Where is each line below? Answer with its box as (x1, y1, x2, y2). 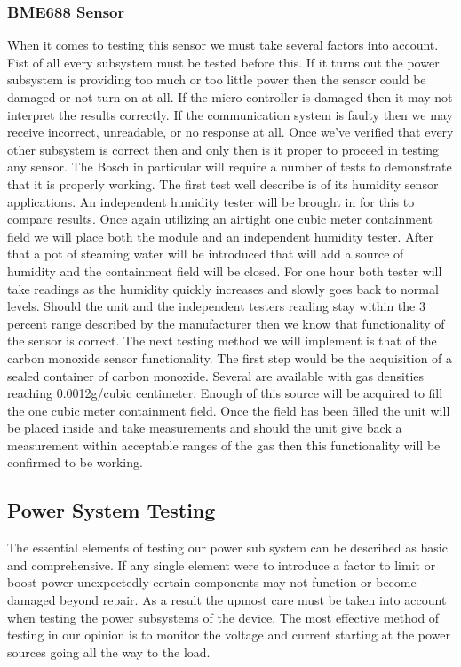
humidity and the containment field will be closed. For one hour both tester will (7, 261, 442, 280)
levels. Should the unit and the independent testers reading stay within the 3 (7, 297, 425, 315)
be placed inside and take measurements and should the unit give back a (7, 418, 402, 437)
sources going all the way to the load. (7, 642, 211, 661)
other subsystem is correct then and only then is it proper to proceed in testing (7, 139, 440, 158)
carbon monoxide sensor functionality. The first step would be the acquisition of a (7, 348, 453, 367)
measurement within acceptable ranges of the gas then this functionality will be (7, 435, 441, 454)
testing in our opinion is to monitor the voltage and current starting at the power (7, 625, 451, 644)
